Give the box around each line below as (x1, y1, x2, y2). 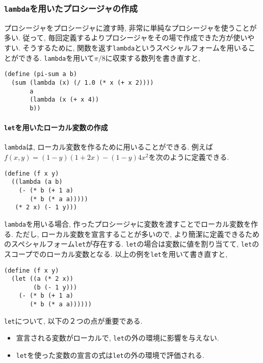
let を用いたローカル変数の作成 (4, 122, 108, 133)
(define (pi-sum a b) (4, 70, 77, 78)
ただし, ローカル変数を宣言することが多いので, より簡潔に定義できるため (15, 228, 260, 239)
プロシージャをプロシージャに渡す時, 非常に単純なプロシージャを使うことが (4, 22, 257, 33)
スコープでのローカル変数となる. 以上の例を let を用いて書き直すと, (4, 248, 228, 259)
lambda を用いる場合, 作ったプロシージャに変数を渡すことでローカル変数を (4, 218, 251, 229)
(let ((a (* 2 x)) (11, 275, 74, 283)
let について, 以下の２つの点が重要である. (4, 315, 143, 326)
